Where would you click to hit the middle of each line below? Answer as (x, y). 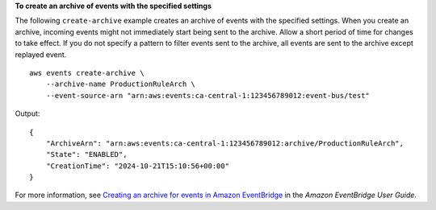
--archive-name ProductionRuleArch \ (120, 84)
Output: (27, 113)
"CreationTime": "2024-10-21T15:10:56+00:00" (138, 166)
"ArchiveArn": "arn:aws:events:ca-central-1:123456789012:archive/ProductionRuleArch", (224, 143)
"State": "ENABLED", (86, 154)
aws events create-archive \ (87, 73)
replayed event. (41, 54)
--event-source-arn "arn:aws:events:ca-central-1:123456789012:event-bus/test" (208, 95)
